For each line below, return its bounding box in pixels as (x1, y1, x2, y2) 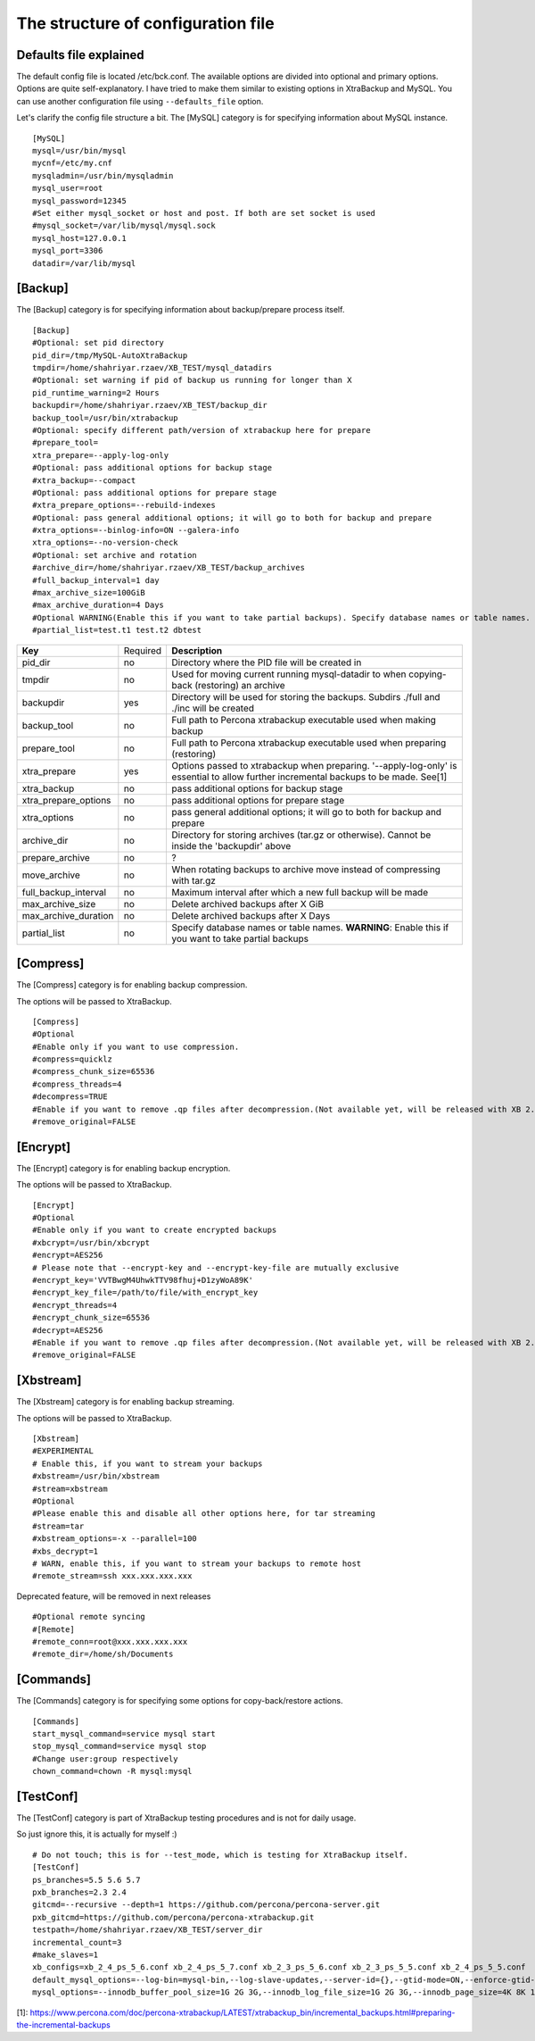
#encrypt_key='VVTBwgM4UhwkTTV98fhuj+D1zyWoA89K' (32, 1275, 254, 1286)
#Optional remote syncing (32, 1612, 146, 1622)
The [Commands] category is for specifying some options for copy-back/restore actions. (16, 1695, 343, 1706)
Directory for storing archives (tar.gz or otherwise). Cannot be (171, 829, 432, 841)
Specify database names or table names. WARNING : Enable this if (171, 921, 449, 933)
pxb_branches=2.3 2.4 (32, 1887, 127, 1897)
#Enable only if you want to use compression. (32, 1041, 240, 1052)
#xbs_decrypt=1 (32, 1545, 99, 1556)
